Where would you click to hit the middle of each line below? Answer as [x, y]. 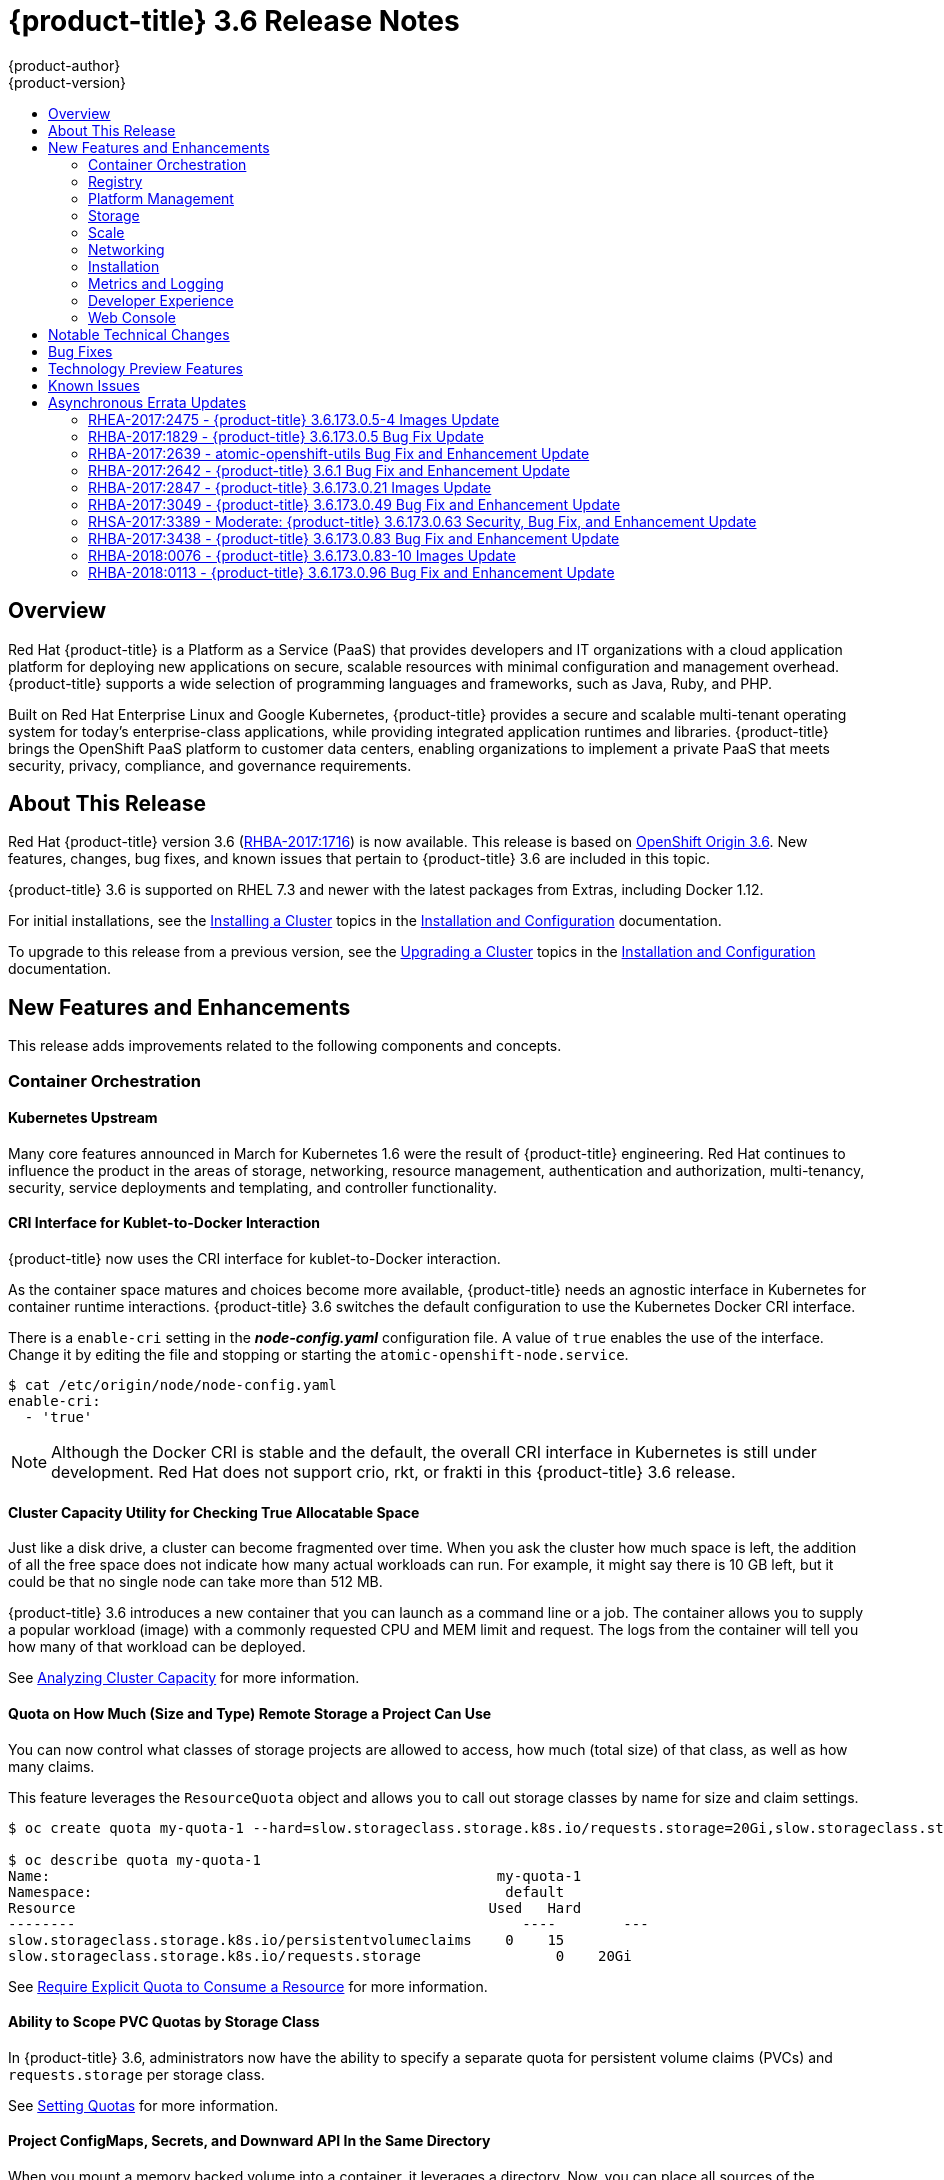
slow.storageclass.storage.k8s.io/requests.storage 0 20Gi [320, 1955]
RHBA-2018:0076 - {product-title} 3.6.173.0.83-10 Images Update [302, 555]
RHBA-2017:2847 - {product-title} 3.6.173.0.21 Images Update [290, 487]
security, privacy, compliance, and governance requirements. [210, 765]
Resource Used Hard [295, 1907]
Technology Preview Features [145, 368]
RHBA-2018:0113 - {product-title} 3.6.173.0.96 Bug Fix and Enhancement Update [351, 572]
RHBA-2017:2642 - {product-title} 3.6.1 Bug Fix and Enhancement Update [329, 470]
